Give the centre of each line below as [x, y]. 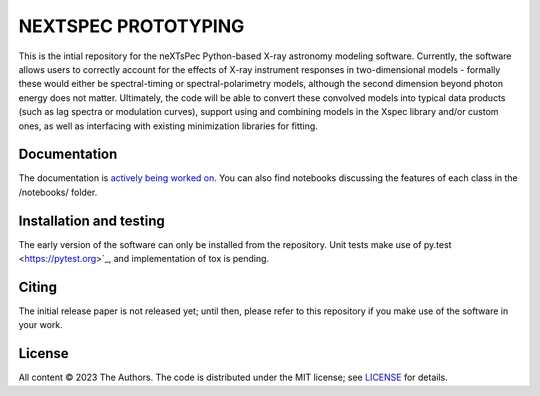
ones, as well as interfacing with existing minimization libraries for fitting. [168, 126]
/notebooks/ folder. [58, 192]
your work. [41, 325]
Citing [37, 286]
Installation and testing [91, 220]
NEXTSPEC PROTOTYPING [131, 26]
